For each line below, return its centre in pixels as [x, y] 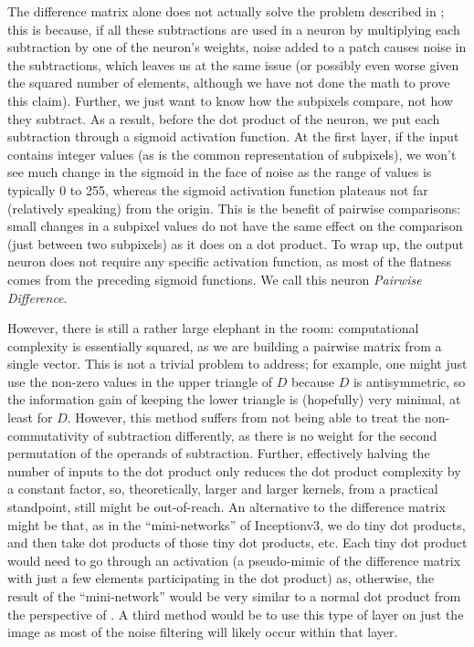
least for [30, 417]
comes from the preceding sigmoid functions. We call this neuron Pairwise [215, 279]
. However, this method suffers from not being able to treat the [244, 417]
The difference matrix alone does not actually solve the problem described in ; [226, 11]
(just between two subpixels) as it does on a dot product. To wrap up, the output [236, 243]
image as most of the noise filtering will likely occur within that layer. [203, 632]
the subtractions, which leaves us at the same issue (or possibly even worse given [233, 64]
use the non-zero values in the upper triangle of [140, 381]
